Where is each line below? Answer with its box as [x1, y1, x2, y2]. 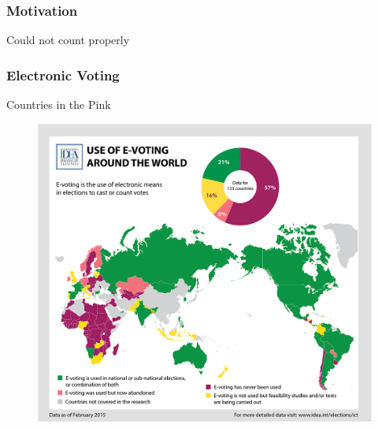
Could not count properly [6, 32, 130, 48]
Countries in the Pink [6, 96, 111, 113]
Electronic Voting [6, 65, 120, 84]
